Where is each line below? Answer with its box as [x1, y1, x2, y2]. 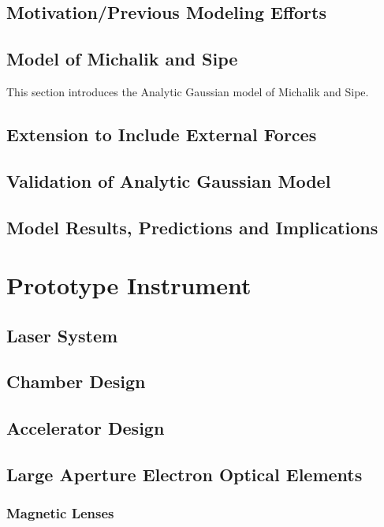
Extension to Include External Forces [6, 121, 317, 146]
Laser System [6, 323, 118, 347]
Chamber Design [6, 369, 146, 394]
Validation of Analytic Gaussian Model [6, 168, 331, 192]
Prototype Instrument [6, 269, 252, 301]
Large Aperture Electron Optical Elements [6, 462, 363, 487]
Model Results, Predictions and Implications [6, 215, 378, 239]
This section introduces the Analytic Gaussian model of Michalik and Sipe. [6, 83, 369, 99]
